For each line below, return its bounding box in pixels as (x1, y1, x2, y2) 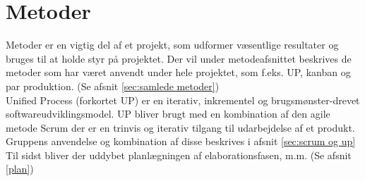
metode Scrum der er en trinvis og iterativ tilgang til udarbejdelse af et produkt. (6, 120, 355, 135)
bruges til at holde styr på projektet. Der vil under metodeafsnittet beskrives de (6, 51, 352, 65)
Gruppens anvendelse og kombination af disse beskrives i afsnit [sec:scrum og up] (6, 134, 356, 149)
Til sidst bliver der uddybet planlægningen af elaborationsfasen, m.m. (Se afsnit (6, 147, 352, 162)
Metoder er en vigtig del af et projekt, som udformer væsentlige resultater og (6, 37, 339, 52)
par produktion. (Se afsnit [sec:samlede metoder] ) (6, 78, 220, 93)
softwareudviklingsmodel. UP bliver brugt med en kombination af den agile (6, 106, 330, 121)
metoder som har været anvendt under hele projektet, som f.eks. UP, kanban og (6, 65, 351, 80)
